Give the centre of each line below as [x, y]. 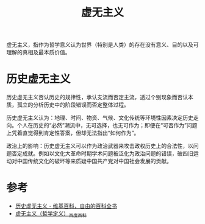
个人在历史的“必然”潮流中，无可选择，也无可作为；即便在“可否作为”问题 [107, 125]
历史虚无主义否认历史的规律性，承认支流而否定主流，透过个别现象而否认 [97, 97]
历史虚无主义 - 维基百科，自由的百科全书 [66, 206]
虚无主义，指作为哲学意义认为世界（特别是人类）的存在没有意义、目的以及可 [103, 45]
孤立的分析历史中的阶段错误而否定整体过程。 [73, 105]
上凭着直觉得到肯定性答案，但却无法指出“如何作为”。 [73, 133]
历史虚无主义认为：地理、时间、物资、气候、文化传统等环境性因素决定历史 [100, 118]
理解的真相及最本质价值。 [38, 52]
